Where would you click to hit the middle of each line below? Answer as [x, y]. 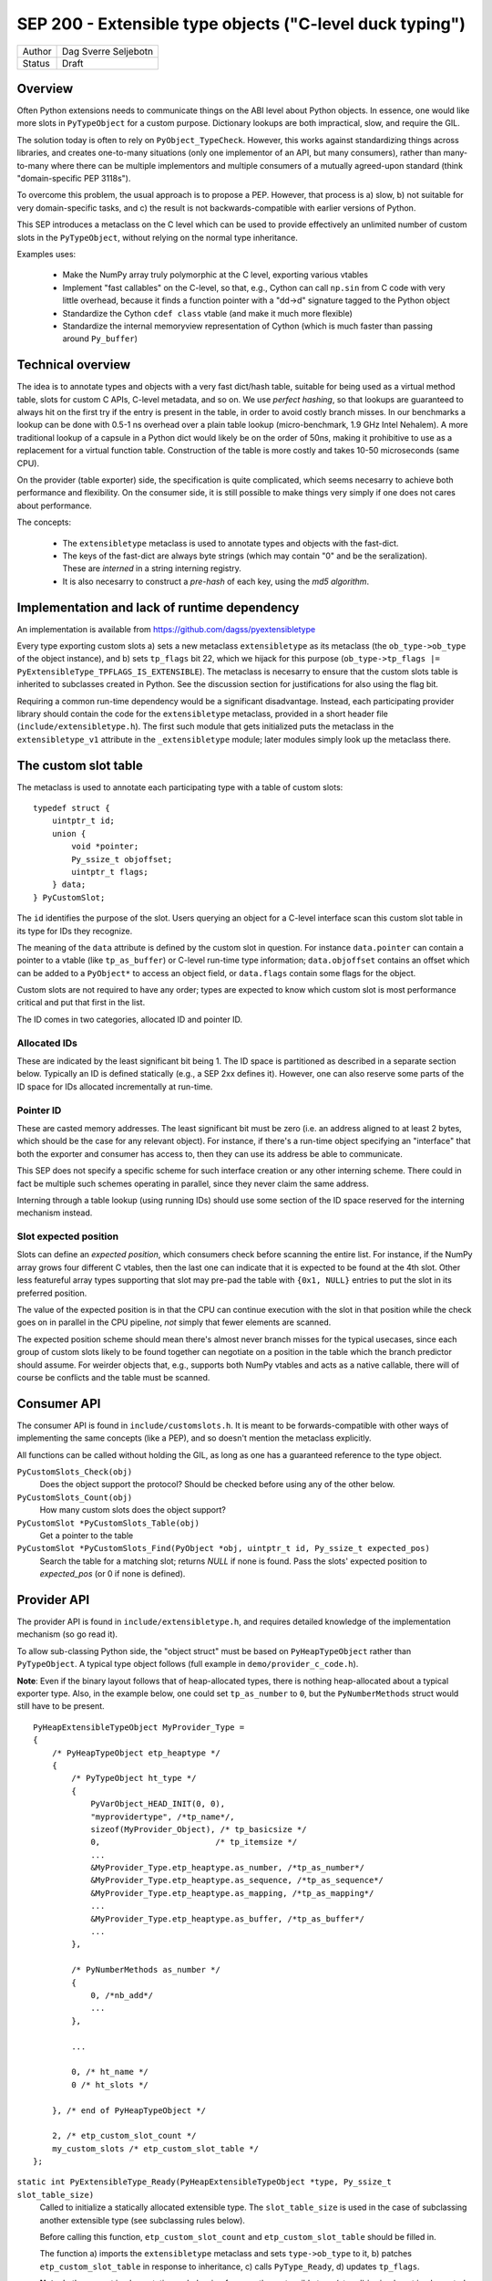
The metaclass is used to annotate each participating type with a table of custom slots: [180, 787]
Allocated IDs [47, 1043]
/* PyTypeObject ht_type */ [134, 1778]
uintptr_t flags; [110, 872]
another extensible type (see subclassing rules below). [143, 2220]
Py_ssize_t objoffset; [122, 859]
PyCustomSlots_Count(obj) [75, 1497]
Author [37, 51]
